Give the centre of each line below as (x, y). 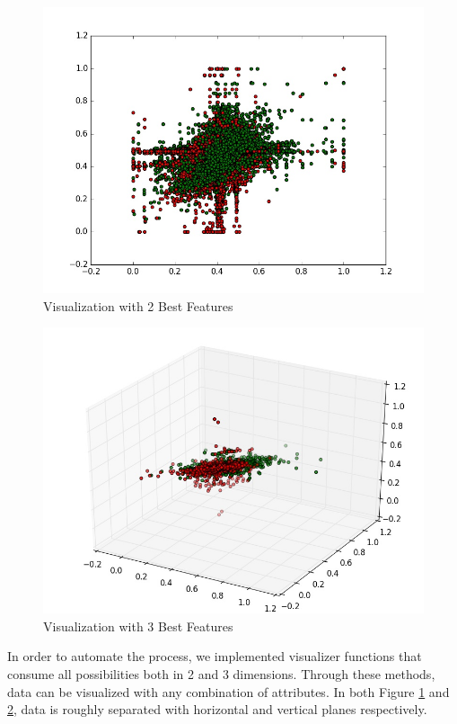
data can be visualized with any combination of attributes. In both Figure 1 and (228, 691)
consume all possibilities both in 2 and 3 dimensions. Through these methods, (221, 673)
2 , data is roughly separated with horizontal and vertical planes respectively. (217, 709)
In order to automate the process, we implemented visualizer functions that (215, 656)
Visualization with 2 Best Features (138, 305)
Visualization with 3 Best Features (138, 626)
